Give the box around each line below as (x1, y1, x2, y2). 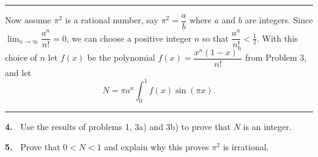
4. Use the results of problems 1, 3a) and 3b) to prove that (5, 120, 231, 132)
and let (5, 66, 31, 78)
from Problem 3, (245, 51, 307, 64)
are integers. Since (245, 13, 313, 26)
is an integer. (243, 120, 292, 132)
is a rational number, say (65, 13, 158, 26)
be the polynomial (87, 51, 155, 64)
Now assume (5, 13, 51, 26)
